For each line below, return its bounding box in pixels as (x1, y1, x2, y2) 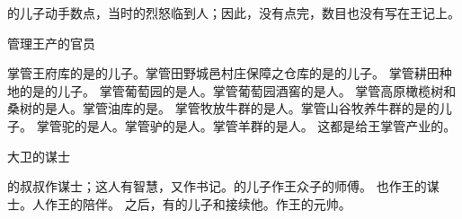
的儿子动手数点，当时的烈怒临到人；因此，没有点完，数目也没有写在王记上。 (7, 4, 460, 22)
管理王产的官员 (7, 33, 95, 52)
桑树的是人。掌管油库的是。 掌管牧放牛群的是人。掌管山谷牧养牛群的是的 (7, 99, 440, 118)
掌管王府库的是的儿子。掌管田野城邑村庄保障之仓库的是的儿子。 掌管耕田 (7, 64, 440, 83)
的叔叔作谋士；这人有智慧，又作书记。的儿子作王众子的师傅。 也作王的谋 (7, 177, 440, 196)
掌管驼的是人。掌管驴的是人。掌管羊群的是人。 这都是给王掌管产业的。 (36, 116, 457, 135)
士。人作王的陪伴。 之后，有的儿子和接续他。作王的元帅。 (7, 194, 351, 213)
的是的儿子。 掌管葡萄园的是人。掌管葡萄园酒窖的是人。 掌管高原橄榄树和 (19, 81, 457, 100)
